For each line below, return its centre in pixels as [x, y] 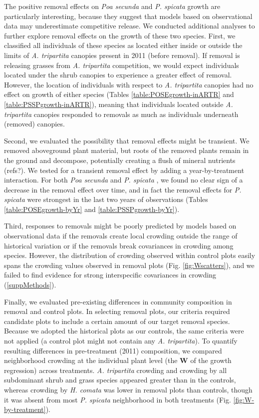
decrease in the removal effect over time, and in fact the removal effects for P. [123, 189]
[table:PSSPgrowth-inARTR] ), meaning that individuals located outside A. [119, 104]
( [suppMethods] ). [30, 285]
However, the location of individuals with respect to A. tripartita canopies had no [129, 84]
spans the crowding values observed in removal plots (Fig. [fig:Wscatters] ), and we [129, 265]
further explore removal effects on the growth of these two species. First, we [120, 35]
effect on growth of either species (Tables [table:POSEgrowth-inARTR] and [119, 94]
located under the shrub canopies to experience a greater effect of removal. [118, 75]
